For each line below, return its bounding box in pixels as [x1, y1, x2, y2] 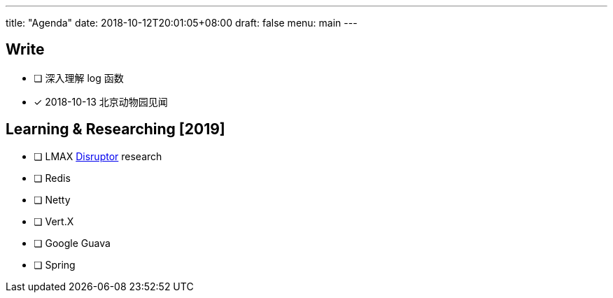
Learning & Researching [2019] [6, 120, 225, 139]
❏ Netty [34, 193, 71, 206]
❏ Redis [34, 171, 71, 184]
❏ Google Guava [34, 236, 111, 249]
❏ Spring [34, 258, 76, 271]
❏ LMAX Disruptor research [34, 150, 162, 162]
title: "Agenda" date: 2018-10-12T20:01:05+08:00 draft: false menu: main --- [6, 17, 358, 29]
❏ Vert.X [34, 215, 74, 227]
